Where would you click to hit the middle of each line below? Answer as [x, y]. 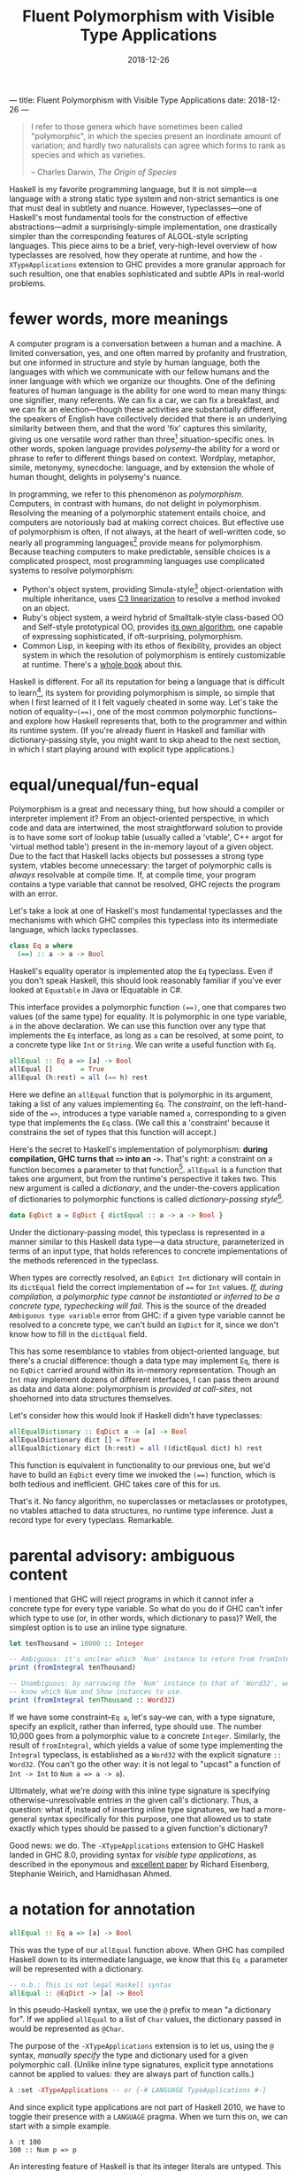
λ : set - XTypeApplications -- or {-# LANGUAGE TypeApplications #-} [138, 2090]
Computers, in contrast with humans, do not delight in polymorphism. [135, 503]
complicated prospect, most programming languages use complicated [137, 561]
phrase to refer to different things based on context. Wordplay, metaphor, [142, 458]
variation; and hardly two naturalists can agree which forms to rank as [158, 145]
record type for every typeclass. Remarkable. [91, 1519]
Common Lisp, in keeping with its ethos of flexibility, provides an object [152, 645]
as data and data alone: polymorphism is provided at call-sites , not [131, 1389]
